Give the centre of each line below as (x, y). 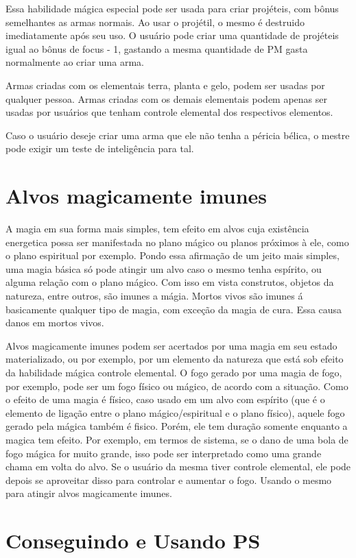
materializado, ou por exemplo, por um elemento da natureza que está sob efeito (175, 359)
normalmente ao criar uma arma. (75, 62)
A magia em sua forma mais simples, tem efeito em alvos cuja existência (157, 229)
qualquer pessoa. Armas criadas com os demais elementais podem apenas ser (166, 98)
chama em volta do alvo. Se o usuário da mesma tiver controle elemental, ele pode (178, 466)
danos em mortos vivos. (55, 323)
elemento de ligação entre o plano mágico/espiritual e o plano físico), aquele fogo (175, 412)
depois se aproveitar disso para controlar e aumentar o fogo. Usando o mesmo (169, 480)
